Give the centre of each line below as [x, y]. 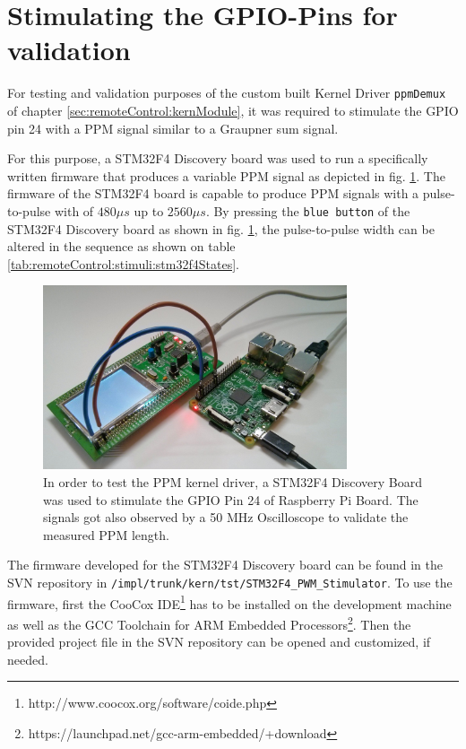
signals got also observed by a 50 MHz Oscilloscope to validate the [226, 517]
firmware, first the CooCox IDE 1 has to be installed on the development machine [229, 602]
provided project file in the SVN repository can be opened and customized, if [219, 642]
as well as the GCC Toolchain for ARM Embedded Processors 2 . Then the [209, 623]
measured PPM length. [106, 534]
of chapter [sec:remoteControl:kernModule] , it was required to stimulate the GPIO [233, 110]
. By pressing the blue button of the [308, 210]
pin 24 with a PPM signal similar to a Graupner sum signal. [173, 128]
